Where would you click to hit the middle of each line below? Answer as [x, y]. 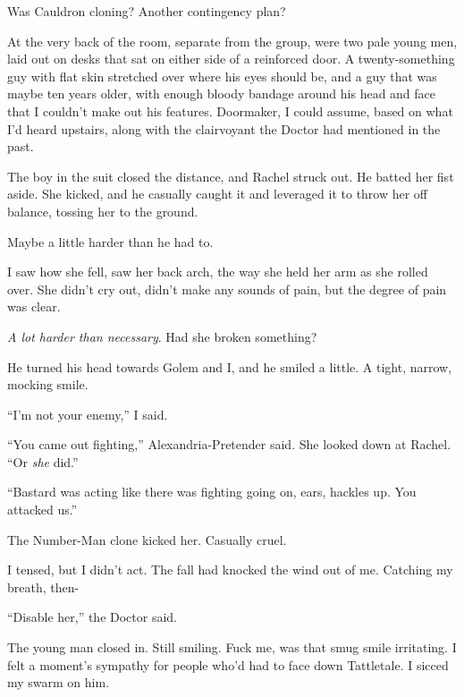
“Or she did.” [43, 461]
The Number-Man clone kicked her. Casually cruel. [147, 539]
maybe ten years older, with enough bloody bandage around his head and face [222, 93]
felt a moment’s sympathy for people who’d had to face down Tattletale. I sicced [228, 664]
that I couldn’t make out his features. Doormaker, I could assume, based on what [230, 110]
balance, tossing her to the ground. [103, 211]
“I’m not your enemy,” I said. [88, 414]
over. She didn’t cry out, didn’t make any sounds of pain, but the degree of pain [227, 289]
